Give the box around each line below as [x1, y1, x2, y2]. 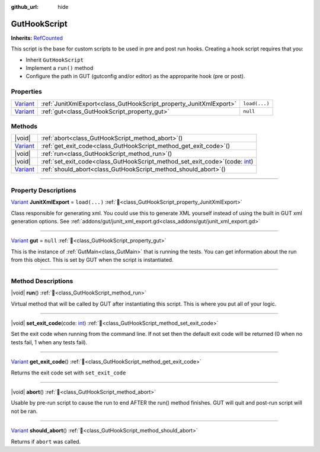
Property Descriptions [11, 186, 76, 194]
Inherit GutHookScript [25, 56, 84, 63]
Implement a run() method [25, 65, 94, 72]
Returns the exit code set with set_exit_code [11, 369, 126, 376]
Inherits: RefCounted [11, 34, 63, 41]
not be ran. [11, 408, 38, 415]
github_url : [11, 4, 39, 10]
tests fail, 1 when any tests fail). [11, 338, 88, 346]
